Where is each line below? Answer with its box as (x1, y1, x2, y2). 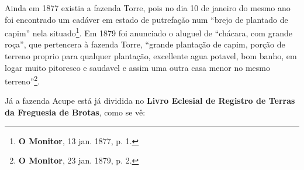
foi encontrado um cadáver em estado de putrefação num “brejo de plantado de (5, 13, 288, 25)
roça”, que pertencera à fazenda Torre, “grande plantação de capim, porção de (5, 38, 285, 50)
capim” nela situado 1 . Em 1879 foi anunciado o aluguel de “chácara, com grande (5, 25, 292, 39)
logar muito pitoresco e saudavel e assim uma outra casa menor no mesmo (5, 61, 270, 73)
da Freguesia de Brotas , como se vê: (5, 106, 146, 118)
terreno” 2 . (5, 73, 40, 87)
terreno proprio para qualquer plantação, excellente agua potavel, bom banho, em (5, 50, 297, 62)
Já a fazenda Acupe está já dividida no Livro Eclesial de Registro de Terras (5, 94, 295, 107)
